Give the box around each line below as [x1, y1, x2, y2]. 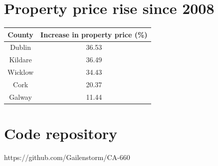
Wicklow [7, 67, 34, 77]
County [7, 29, 33, 39]
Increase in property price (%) [40, 29, 148, 39]
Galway [9, 91, 32, 102]
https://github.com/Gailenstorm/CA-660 [4, 152, 130, 163]
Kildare [9, 54, 32, 65]
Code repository [4, 123, 118, 144]
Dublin [10, 42, 31, 52]
